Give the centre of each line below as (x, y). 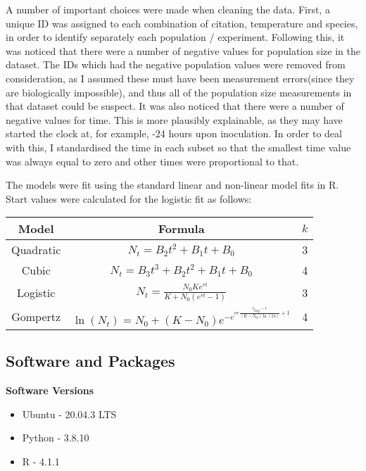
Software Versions (50, 390)
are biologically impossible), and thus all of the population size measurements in (179, 92)
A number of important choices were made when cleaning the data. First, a (168, 9)
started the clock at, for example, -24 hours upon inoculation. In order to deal (174, 133)
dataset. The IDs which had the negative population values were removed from (176, 64)
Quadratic (36, 250)
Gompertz (36, 316)
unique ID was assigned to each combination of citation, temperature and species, (182, 23)
